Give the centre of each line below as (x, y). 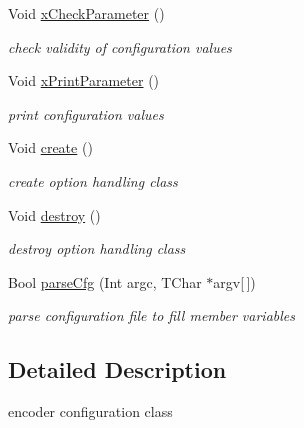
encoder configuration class (90, 411)
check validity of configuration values (120, 46)
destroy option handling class (97, 248)
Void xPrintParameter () (84, 80)
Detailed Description (117, 369)
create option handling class (93, 180)
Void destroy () (54, 214)
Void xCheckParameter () (86, 13)
